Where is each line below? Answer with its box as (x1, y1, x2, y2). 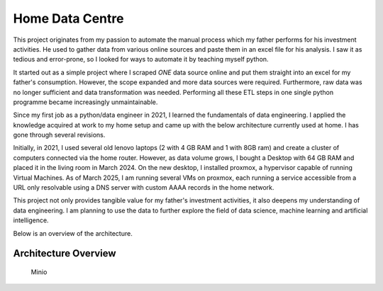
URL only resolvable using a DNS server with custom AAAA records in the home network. (13, 183, 274, 192)
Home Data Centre (13, 11, 124, 26)
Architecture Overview (13, 248, 116, 260)
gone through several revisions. (13, 131, 106, 139)
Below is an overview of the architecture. (13, 229, 133, 237)
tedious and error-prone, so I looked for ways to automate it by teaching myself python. (13, 55, 269, 64)
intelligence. (13, 216, 49, 224)
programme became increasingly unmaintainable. (13, 98, 158, 106)
